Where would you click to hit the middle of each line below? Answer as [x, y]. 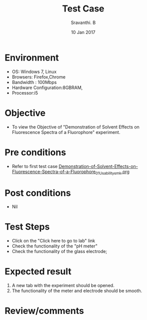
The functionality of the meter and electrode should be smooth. [77, 291]
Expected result [38, 272]
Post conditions [38, 193]
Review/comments [44, 311]
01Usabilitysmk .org [113, 172]
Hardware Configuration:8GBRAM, [47, 87]
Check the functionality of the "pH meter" [55, 246]
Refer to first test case [35, 166]
